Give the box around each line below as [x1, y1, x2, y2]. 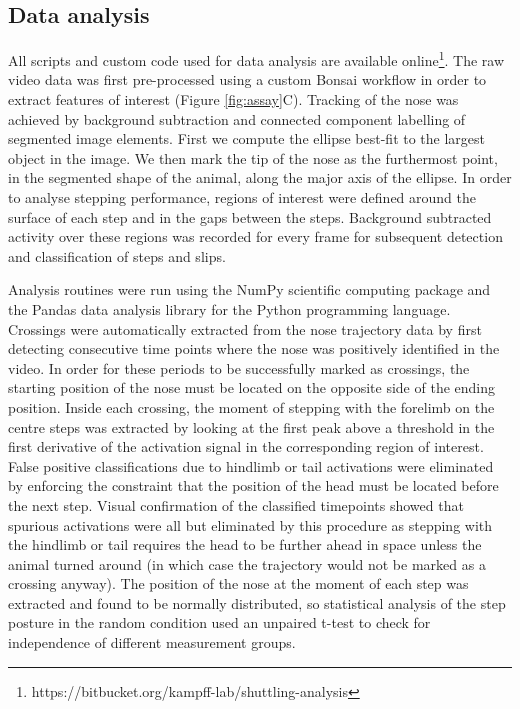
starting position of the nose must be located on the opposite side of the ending [8, 377, 496, 398]
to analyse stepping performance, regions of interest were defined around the [8, 187, 476, 208]
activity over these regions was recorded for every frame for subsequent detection [8, 226, 503, 247]
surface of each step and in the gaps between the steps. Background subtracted [8, 206, 492, 227]
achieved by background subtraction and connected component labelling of [8, 108, 466, 129]
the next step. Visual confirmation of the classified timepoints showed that [8, 494, 464, 515]
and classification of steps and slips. [8, 245, 226, 266]
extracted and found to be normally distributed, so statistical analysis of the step [8, 592, 506, 613]
